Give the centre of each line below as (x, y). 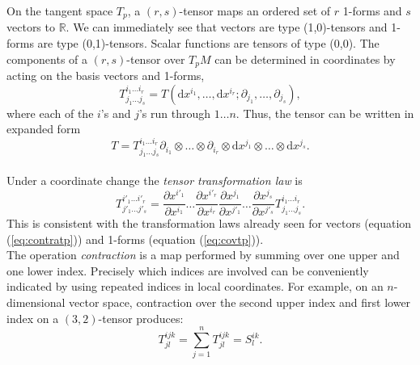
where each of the (50, 113)
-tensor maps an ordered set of (255, 10)
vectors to (31, 27)
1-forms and (372, 10)
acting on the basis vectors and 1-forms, (106, 76)
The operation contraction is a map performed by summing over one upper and (203, 255)
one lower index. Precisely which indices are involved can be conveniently (188, 270)
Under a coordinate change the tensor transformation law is (155, 180)
